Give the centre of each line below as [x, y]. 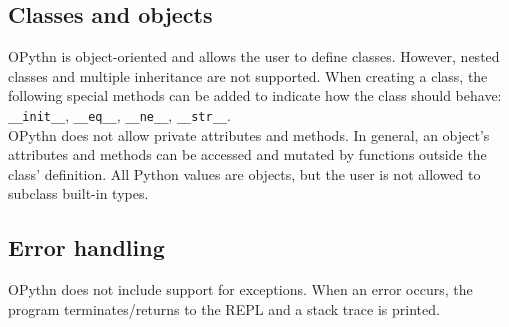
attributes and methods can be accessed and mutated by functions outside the [247, 154]
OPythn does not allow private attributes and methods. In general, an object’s [249, 134]
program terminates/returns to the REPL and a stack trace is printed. [224, 308]
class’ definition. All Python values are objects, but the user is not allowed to [244, 173]
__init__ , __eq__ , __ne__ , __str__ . [119, 114]
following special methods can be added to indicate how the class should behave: [255, 95]
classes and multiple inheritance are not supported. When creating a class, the [248, 75]
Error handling [86, 247]
